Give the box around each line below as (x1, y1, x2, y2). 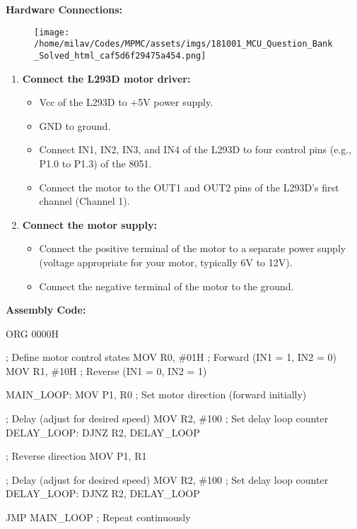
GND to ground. (39, 118, 111, 133)
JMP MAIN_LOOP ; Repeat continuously (6, 510, 191, 525)
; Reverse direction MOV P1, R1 (6, 448, 147, 463)
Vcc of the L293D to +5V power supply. (39, 95, 213, 109)
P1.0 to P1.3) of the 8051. (39, 155, 152, 170)
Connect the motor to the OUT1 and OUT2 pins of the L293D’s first (39, 179, 339, 194)
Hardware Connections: (6, 2, 123, 16)
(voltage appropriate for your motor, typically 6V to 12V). (39, 254, 293, 269)
